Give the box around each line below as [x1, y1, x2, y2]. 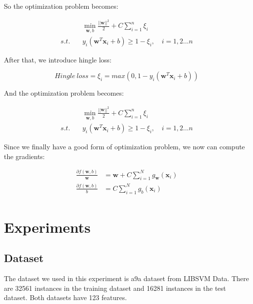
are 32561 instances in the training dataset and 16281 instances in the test [4, 283, 226, 293]
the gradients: [4, 151, 45, 161]
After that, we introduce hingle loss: [4, 54, 112, 64]
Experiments [4, 217, 91, 237]
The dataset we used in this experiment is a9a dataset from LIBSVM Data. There [4, 273, 249, 284]
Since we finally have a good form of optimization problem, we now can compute [4, 142, 245, 152]
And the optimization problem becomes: [4, 88, 124, 98]
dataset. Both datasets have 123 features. [4, 292, 127, 303]
